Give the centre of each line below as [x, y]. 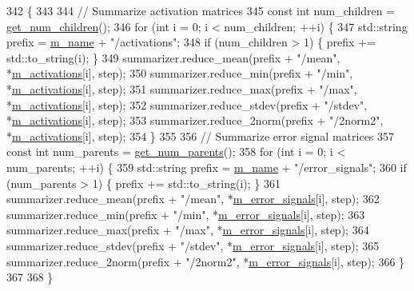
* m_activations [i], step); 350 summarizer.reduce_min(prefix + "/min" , [180, 73]
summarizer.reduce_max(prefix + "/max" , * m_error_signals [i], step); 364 [188, 230]
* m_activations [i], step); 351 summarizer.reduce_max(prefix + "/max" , [182, 88]
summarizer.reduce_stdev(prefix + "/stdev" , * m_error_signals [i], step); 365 [193, 245]
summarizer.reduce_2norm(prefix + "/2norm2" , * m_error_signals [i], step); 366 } [206, 261]
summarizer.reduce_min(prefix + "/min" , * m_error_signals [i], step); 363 [186, 214]
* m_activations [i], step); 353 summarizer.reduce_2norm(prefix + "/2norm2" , [195, 120]
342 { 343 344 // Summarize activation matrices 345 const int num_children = [201, 10]
